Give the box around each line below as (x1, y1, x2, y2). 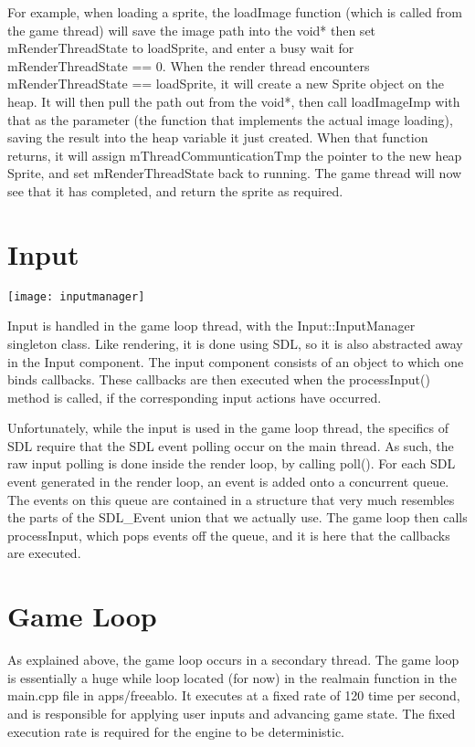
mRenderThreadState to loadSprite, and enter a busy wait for (7, 38, 354, 58)
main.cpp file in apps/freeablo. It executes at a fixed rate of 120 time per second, (7, 686, 460, 705)
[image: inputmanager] (7, 289, 145, 303)
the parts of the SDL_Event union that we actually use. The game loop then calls (7, 508, 468, 527)
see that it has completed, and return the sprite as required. (7, 181, 343, 200)
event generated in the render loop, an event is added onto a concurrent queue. (7, 472, 449, 491)
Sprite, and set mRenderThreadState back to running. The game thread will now (7, 163, 462, 183)
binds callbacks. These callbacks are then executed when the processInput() (7, 370, 430, 389)
